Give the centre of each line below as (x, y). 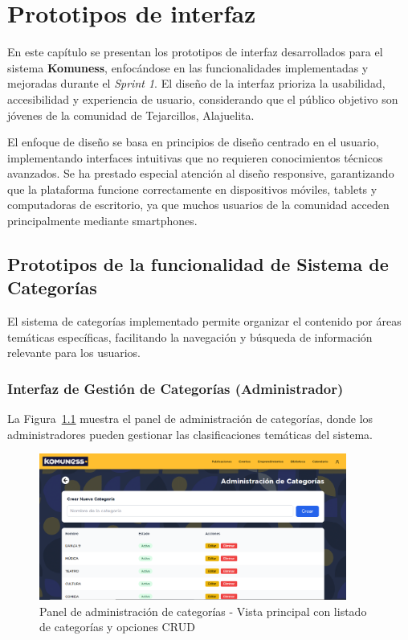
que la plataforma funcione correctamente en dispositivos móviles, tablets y (192, 189)
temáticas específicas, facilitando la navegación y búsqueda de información (190, 336)
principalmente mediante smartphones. (102, 221)
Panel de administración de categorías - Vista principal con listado (203, 611)
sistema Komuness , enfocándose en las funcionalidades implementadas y (188, 67)
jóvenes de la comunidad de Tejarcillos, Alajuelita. (131, 115)
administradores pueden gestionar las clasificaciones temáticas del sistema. (190, 434)
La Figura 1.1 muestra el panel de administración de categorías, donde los (190, 418)
